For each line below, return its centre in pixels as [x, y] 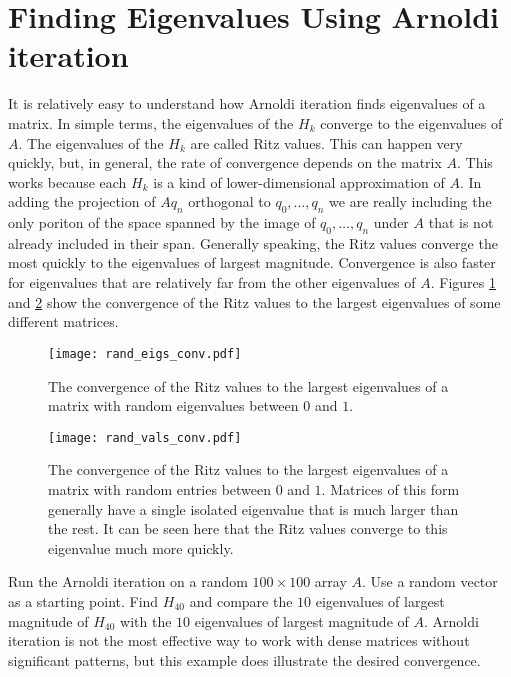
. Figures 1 [463, 282]
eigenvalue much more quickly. [141, 547]
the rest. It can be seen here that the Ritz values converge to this [248, 528]
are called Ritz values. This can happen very [326, 142]
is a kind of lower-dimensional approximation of [299, 181]
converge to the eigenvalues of [411, 122]
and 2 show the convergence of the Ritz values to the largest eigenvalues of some [254, 301]
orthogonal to [229, 201]
